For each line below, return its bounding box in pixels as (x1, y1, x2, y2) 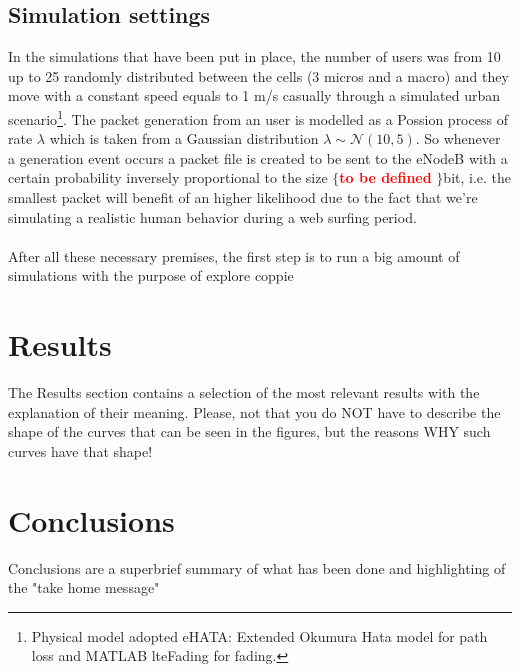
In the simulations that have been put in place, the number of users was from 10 (8, 46, 501, 67)
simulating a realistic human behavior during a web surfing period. (8, 206, 417, 227)
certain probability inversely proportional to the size (8, 167, 328, 188)
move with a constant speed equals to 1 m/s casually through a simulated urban (8, 85, 501, 106)
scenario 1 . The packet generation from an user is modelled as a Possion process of (8, 105, 508, 129)
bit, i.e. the (443, 167, 512, 188)
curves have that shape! (8, 440, 153, 461)
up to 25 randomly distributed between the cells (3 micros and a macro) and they (8, 65, 509, 86)
